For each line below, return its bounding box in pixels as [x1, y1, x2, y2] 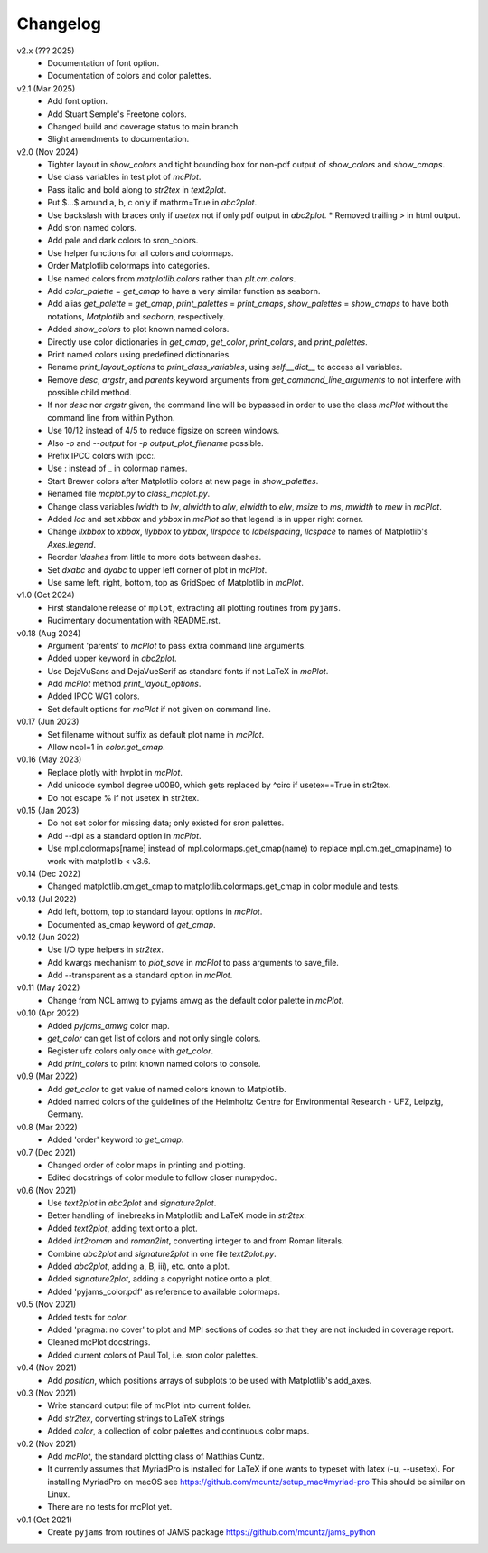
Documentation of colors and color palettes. [47, 71, 211, 81]
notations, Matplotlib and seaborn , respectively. [47, 310, 226, 321]
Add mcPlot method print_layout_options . [47, 679, 202, 690]
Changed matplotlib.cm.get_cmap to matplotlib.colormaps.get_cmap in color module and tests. [47, 881, 400, 891]
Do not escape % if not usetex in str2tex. [47, 792, 200, 803]
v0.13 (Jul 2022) [16, 893, 77, 904]
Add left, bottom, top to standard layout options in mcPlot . [47, 906, 263, 918]
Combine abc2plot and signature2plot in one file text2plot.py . [47, 1248, 277, 1259]
